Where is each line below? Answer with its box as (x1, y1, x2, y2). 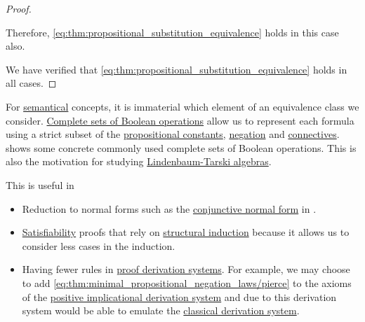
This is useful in (6, 177, 74, 192)
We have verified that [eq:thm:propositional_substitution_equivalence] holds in (6, 62, 347, 76)
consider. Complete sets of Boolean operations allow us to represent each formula (6, 113, 354, 127)
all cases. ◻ (6, 76, 57, 90)
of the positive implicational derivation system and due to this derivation (22, 289, 337, 304)
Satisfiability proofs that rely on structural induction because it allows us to (22, 225, 350, 239)
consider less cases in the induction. (22, 238, 175, 253)
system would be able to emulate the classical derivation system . (22, 303, 300, 318)
